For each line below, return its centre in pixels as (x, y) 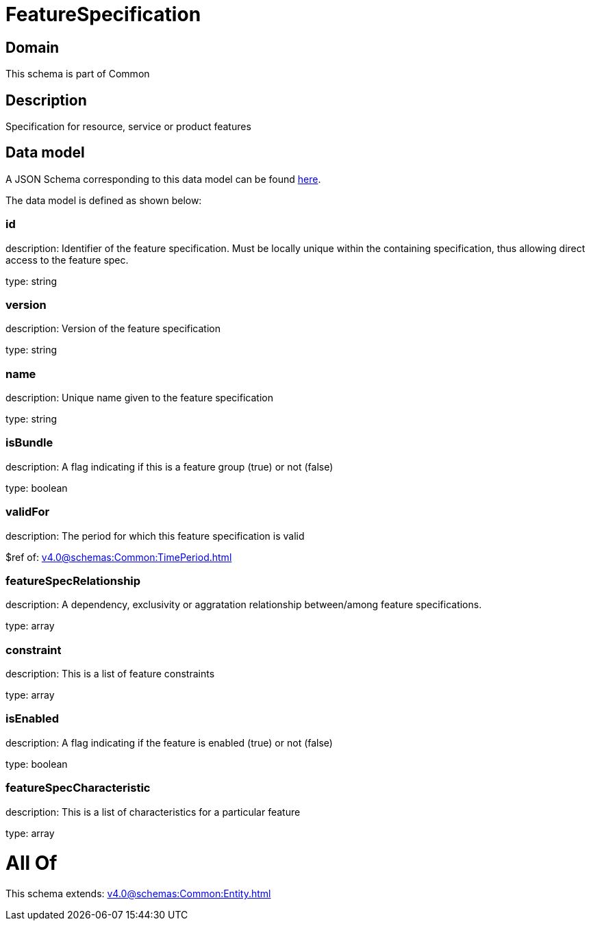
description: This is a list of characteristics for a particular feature (153, 812)
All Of (32, 863)
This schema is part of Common (78, 74)
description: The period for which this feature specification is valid (155, 536)
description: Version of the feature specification (113, 329)
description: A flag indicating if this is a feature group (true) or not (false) (169, 466)
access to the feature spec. (67, 260)
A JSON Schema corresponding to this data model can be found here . (163, 179)
